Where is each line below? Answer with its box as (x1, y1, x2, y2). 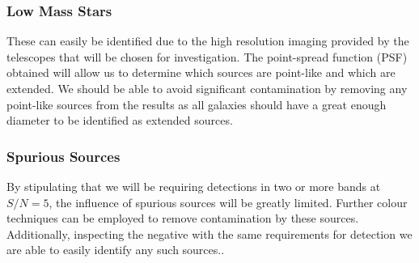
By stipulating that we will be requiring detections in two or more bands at (6, 178, 381, 194)
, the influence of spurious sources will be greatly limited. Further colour (49, 193, 408, 210)
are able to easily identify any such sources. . (6, 241, 225, 258)
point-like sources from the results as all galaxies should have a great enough (6, 95, 387, 112)
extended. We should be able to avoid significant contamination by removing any (6, 80, 408, 96)
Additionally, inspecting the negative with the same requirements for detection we (6, 225, 413, 242)
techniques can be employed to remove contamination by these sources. (6, 210, 359, 227)
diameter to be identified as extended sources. (6, 112, 233, 129)
